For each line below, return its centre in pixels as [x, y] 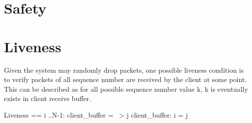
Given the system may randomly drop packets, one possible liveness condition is [124, 70]
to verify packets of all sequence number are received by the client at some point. [126, 79]
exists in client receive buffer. [47, 98]
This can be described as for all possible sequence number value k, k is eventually [126, 89]
